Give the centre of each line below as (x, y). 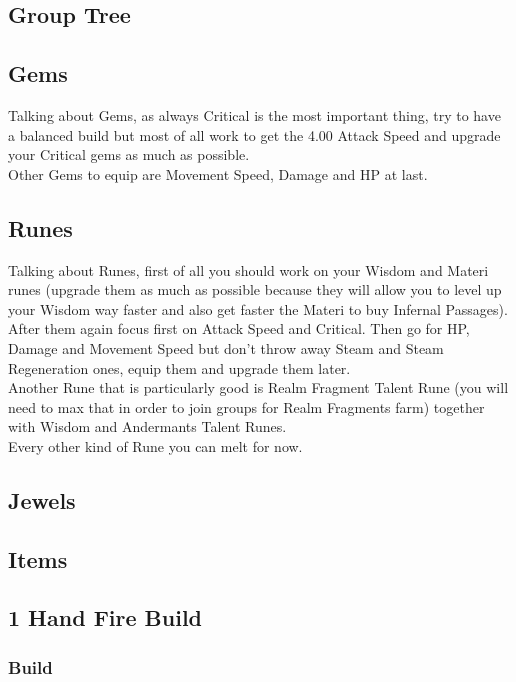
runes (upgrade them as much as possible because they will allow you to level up (255, 289)
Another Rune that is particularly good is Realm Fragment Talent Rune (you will (258, 387)
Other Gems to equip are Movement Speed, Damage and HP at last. (218, 173)
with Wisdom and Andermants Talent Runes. (147, 426)
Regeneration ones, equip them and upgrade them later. (179, 367)
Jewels (42, 499)
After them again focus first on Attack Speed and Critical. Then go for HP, (239, 328)
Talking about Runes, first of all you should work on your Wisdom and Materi (248, 269)
